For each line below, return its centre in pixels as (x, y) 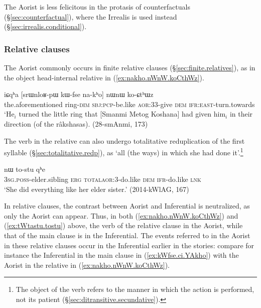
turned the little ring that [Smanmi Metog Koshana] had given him (122, 114)
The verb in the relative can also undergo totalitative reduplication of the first (124, 140)
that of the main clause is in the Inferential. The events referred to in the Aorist (127, 235)
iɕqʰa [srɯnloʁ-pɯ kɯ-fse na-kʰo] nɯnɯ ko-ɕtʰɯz (79, 94)
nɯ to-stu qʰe (25, 169)
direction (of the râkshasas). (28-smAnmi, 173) (76, 123)
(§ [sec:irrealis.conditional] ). (45, 26)
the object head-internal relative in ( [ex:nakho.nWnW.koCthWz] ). (104, 77)
